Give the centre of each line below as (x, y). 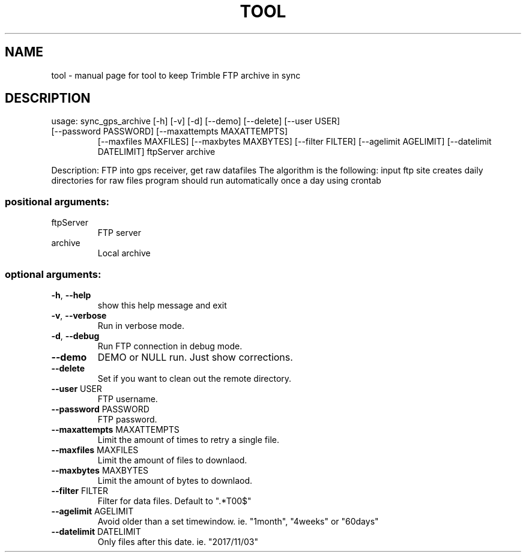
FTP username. (128, 399)
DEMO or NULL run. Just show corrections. (195, 357)
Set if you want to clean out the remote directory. (195, 378)
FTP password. (127, 419)
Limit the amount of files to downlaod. (172, 460)
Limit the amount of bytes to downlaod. (175, 480)
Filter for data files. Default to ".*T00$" (174, 501)
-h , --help (71, 295)
